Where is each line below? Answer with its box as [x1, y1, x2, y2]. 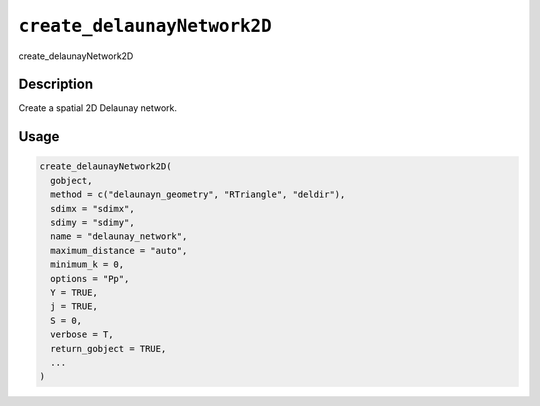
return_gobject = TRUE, [50, 343, 167, 354]
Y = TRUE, [50, 286, 99, 298]
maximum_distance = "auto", [50, 245, 188, 256]
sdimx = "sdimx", [50, 203, 135, 214]
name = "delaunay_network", [50, 231, 188, 242]
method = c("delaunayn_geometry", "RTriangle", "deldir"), [50, 189, 346, 200]
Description [18, 76, 94, 93]
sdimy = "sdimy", [50, 217, 135, 229]
